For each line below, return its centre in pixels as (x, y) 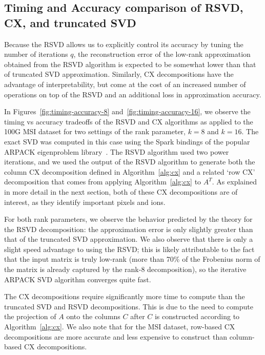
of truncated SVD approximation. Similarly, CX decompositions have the (119, 74)
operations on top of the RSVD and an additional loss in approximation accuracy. (133, 94)
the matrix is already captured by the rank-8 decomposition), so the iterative (125, 269)
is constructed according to (197, 316)
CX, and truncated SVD (70, 22)
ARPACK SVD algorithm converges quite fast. (78, 279)
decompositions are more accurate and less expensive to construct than (116, 336)
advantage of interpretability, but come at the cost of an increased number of (125, 84)
